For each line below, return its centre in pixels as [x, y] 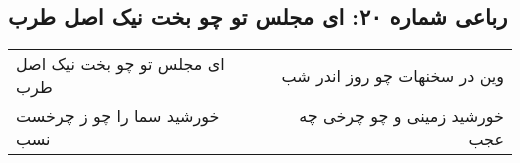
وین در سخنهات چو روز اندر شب [392, 75]
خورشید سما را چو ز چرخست [118, 116]
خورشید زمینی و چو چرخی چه [401, 116]
